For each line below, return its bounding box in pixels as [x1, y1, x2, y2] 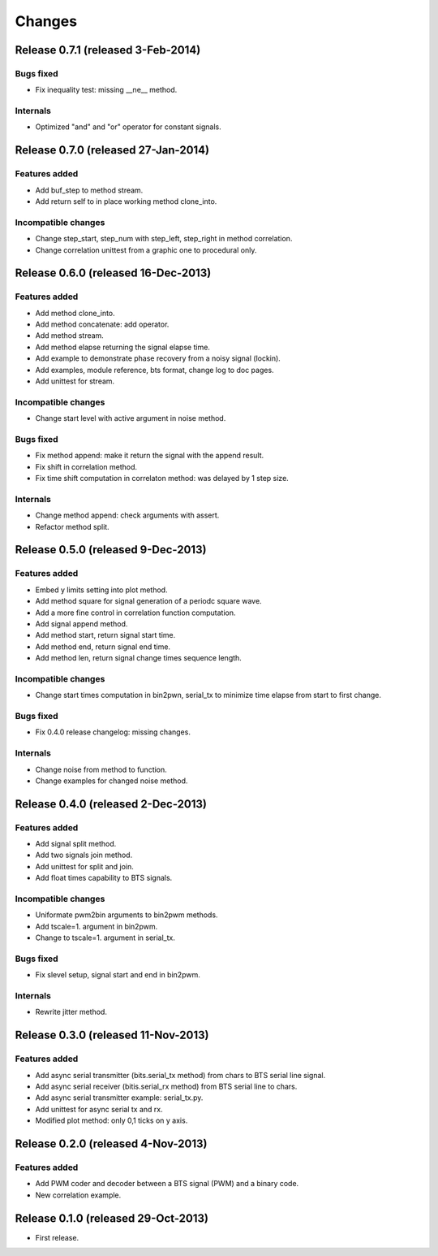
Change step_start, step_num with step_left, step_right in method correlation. [35, 234, 293, 244]
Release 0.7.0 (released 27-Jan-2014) [15, 143, 210, 158]
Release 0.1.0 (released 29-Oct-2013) [15, 1211, 208, 1225]
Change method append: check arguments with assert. [35, 510, 220, 520]
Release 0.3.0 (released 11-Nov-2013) [15, 1029, 210, 1042]
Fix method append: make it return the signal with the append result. [35, 451, 264, 461]
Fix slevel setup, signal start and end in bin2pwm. [35, 970, 200, 980]
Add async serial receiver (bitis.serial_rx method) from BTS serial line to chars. [35, 1081, 298, 1092]
